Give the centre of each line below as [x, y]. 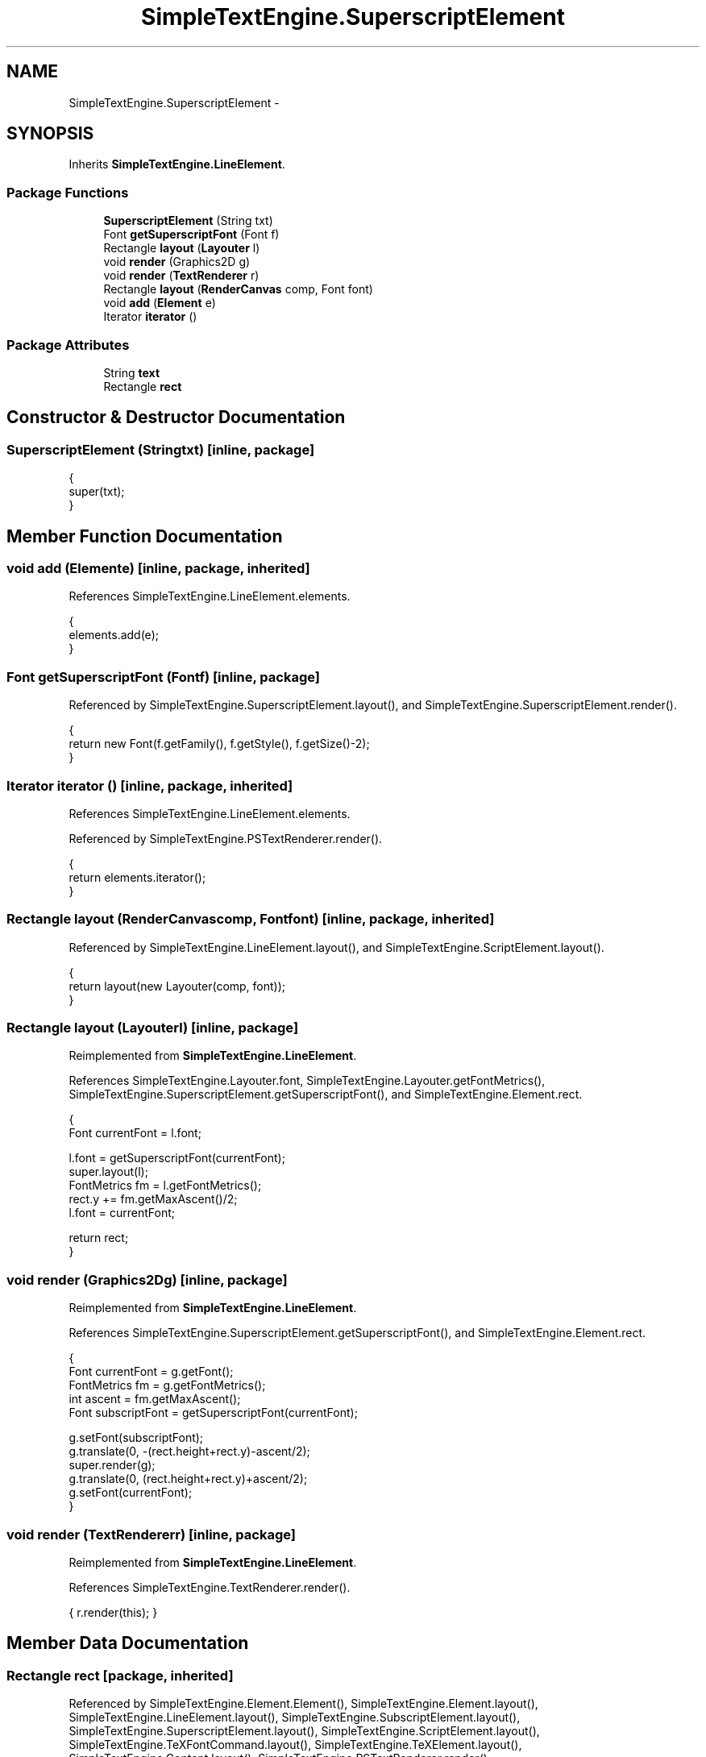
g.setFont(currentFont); [131, 1493]
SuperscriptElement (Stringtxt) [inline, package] [161, 449]
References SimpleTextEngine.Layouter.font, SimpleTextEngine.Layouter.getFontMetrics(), [307, 1081]
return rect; [99, 1238]
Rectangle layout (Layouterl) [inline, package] [153, 1028]
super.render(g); [112, 1465]
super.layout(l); [108, 1172]
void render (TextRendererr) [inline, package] [151, 1534]
